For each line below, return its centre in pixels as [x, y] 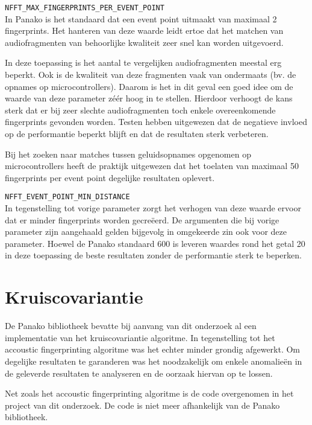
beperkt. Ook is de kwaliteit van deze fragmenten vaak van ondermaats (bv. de [151, 75]
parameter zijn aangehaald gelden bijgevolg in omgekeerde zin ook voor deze [146, 232]
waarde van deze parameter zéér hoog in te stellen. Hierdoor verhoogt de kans [149, 98]
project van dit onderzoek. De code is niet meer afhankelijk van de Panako [142, 405]
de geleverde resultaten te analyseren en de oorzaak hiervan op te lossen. [139, 373]
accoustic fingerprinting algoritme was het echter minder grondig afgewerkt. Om [153, 349]
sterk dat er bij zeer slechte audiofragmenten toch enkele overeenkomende [140, 110]
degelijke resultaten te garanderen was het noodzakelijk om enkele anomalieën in [154, 361]
